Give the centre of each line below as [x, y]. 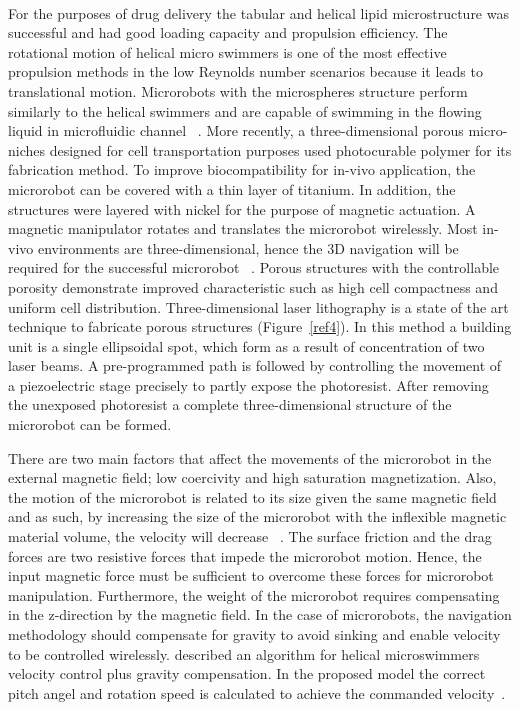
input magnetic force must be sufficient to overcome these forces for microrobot [251, 575]
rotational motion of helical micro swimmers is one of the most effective [227, 51]
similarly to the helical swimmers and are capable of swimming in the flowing [245, 110]
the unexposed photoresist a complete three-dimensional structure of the [230, 404]
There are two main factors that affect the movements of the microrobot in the [250, 457]
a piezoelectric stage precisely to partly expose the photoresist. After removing [248, 384]
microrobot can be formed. [90, 424]
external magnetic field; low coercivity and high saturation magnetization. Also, [252, 477]
